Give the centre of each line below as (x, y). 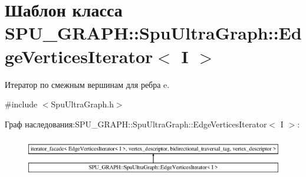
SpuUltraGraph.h (82, 104)
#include (21, 104)
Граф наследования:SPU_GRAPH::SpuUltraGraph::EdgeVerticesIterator (136, 124)
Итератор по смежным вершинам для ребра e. (87, 84)
